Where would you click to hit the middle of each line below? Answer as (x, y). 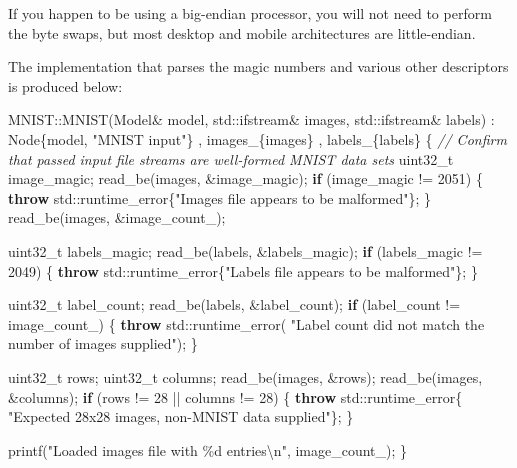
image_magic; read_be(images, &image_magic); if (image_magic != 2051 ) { (245, 178)
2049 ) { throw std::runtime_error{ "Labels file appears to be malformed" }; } (243, 270)
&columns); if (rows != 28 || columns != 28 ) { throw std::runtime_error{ (235, 396)
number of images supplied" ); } (103, 343)
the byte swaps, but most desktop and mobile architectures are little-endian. (242, 32)
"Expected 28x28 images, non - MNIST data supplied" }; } (181, 416)
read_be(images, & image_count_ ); (117, 217)
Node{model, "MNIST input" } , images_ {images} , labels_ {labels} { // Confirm (257, 138)
